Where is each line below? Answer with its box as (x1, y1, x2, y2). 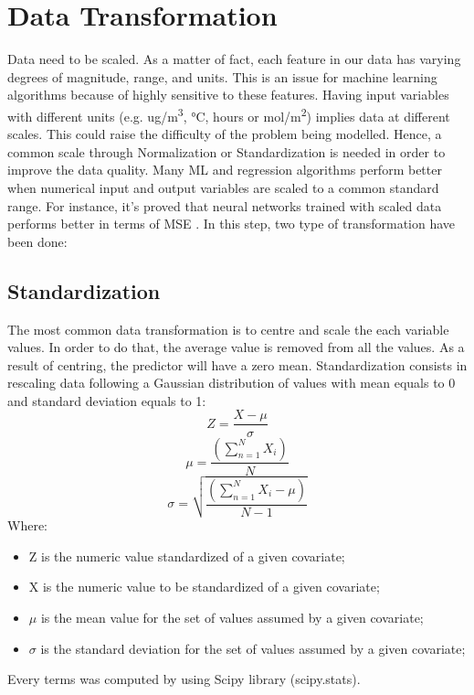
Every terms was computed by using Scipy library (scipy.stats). (7, 669, 361, 689)
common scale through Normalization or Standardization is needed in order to (7, 142, 446, 161)
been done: (7, 231, 68, 251)
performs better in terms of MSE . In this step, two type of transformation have (7, 214, 456, 233)
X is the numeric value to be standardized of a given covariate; (28, 577, 380, 596)
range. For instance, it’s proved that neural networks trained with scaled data (7, 196, 442, 215)
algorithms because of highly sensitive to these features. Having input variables (7, 85, 449, 104)
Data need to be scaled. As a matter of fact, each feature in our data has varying (7, 49, 461, 69)
